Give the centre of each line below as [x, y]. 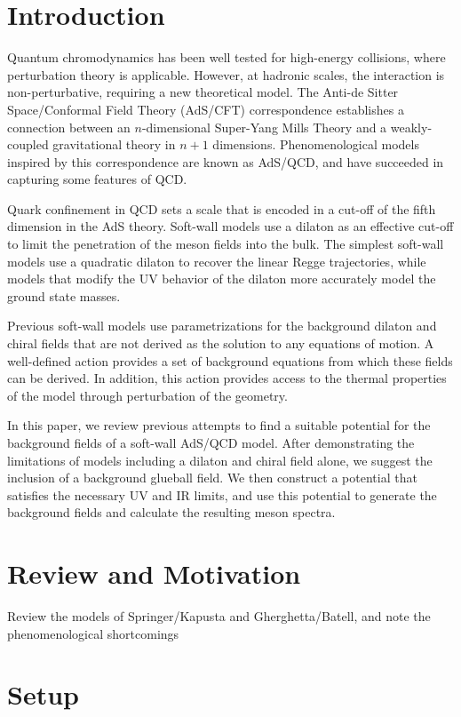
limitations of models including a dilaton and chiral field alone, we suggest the [220, 460]
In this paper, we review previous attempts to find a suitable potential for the [219, 425]
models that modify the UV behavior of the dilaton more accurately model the [222, 279]
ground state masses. [64, 295]
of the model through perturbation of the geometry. [147, 395]
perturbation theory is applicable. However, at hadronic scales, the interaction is [226, 74]
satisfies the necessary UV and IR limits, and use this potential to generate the [222, 494]
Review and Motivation [154, 574]
